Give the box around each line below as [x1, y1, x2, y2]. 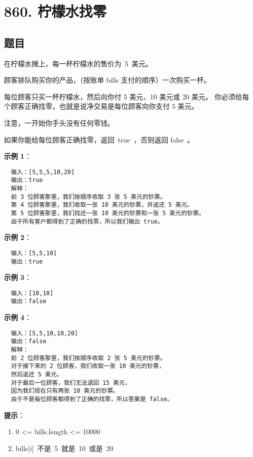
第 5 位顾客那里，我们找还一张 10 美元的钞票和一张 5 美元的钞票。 [11, 210, 205, 217]
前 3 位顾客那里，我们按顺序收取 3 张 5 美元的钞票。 [11, 193, 166, 200]
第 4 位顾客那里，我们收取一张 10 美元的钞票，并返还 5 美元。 [11, 201, 193, 209]
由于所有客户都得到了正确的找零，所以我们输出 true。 [11, 218, 164, 225]
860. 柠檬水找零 [4, 1, 107, 21]
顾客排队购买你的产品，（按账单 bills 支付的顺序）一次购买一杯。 [4, 75, 211, 85]
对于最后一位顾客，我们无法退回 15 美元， [11, 379, 131, 386]
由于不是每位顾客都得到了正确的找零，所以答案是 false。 [11, 395, 173, 403]
